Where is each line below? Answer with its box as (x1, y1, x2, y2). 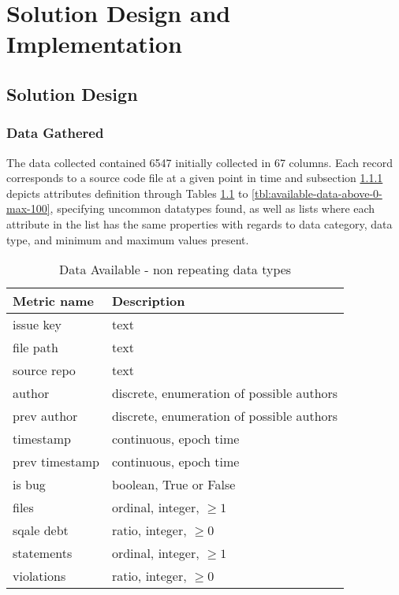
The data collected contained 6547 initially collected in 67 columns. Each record (6, 154, 393, 170)
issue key (13, 315, 62, 334)
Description (111, 292, 185, 311)
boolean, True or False (111, 475, 236, 494)
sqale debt (13, 521, 69, 540)
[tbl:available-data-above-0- (252, 184, 382, 201)
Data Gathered (6, 123, 104, 143)
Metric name (13, 292, 94, 311)
